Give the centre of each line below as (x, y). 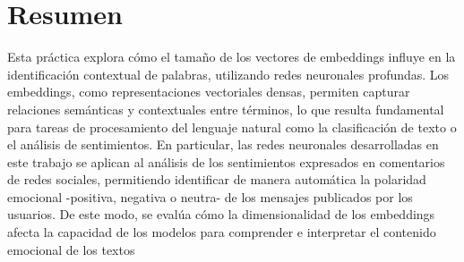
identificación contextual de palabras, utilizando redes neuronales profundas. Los (228, 74)
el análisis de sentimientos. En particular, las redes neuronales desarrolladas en (223, 144)
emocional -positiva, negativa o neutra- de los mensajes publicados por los (210, 196)
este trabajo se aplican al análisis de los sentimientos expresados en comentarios (226, 161)
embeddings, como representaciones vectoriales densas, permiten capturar (209, 92)
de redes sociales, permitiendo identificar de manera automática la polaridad (217, 179)
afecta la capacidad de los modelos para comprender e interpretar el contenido (222, 232)
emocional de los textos (71, 249)
